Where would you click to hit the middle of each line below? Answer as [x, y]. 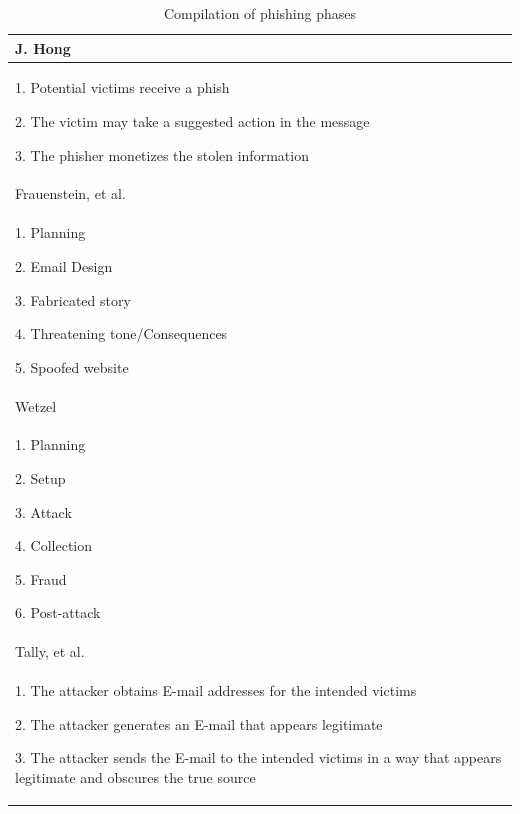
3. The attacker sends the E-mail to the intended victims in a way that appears [258, 757]
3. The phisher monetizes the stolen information [162, 154]
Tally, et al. [50, 651]
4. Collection [53, 545]
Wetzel [36, 405]
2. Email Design [64, 265]
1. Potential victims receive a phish [122, 87]
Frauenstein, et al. [70, 193]
